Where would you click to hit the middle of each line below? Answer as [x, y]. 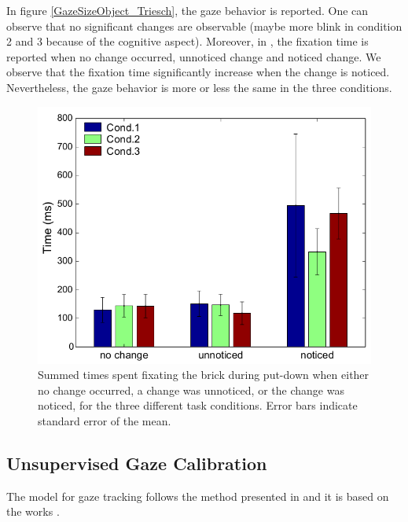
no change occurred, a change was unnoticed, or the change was [191, 390]
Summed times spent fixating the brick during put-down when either [204, 375]
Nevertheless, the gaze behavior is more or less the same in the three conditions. [199, 87]
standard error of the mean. [105, 421]
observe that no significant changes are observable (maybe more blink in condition [204, 26]
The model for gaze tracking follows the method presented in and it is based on [198, 496]
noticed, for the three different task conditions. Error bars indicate [198, 405]
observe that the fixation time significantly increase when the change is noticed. [198, 72]
